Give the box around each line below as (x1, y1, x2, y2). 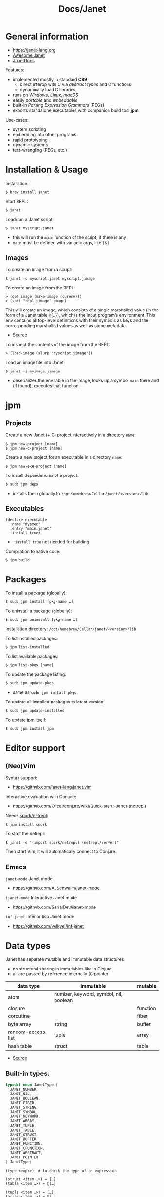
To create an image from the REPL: (5, 285, 75, 290)
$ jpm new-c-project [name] (5, 446, 63, 451)
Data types (5, 940, 51, 951)
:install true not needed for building (12, 538, 90, 545)
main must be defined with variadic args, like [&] (12, 239, 109, 245)
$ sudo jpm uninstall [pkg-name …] (5, 618, 78, 622)
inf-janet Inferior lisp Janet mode (5, 914, 74, 920)
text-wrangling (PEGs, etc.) (12, 147, 67, 153)
